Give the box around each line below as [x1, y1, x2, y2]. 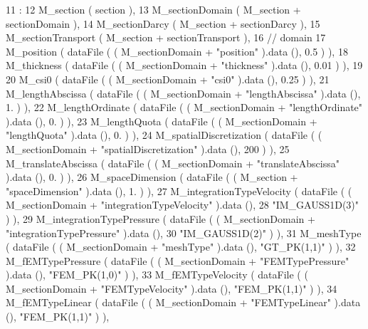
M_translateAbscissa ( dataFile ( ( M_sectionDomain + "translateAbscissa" [6, 155, 340, 170]
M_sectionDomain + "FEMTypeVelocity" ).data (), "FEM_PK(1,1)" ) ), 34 [6, 281, 337, 296]
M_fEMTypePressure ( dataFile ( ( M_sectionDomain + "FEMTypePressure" [6, 253, 349, 268]
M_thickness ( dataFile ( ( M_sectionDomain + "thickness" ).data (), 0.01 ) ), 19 [6, 58, 363, 73]
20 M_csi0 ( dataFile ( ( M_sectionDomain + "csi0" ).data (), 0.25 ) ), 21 [6, 71, 330, 86]
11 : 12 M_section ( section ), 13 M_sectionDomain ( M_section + [6, 2, 301, 16]
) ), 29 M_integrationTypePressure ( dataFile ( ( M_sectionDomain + [6, 211, 315, 226]
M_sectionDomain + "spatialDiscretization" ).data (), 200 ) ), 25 [6, 141, 290, 156]
